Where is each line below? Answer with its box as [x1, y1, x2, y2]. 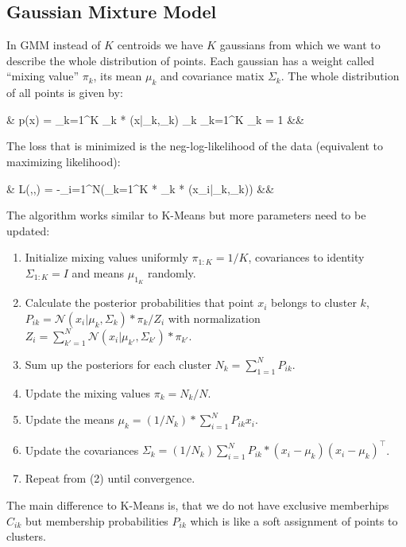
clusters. [6, 528, 46, 545]
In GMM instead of [6, 37, 101, 53]
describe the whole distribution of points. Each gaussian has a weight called [6, 52, 375, 68]
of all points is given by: [6, 84, 123, 101]
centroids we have [117, 37, 203, 53]
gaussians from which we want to [219, 37, 381, 53]
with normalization [168, 309, 261, 326]
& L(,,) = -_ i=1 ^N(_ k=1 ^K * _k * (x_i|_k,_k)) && [6, 180, 275, 196]
